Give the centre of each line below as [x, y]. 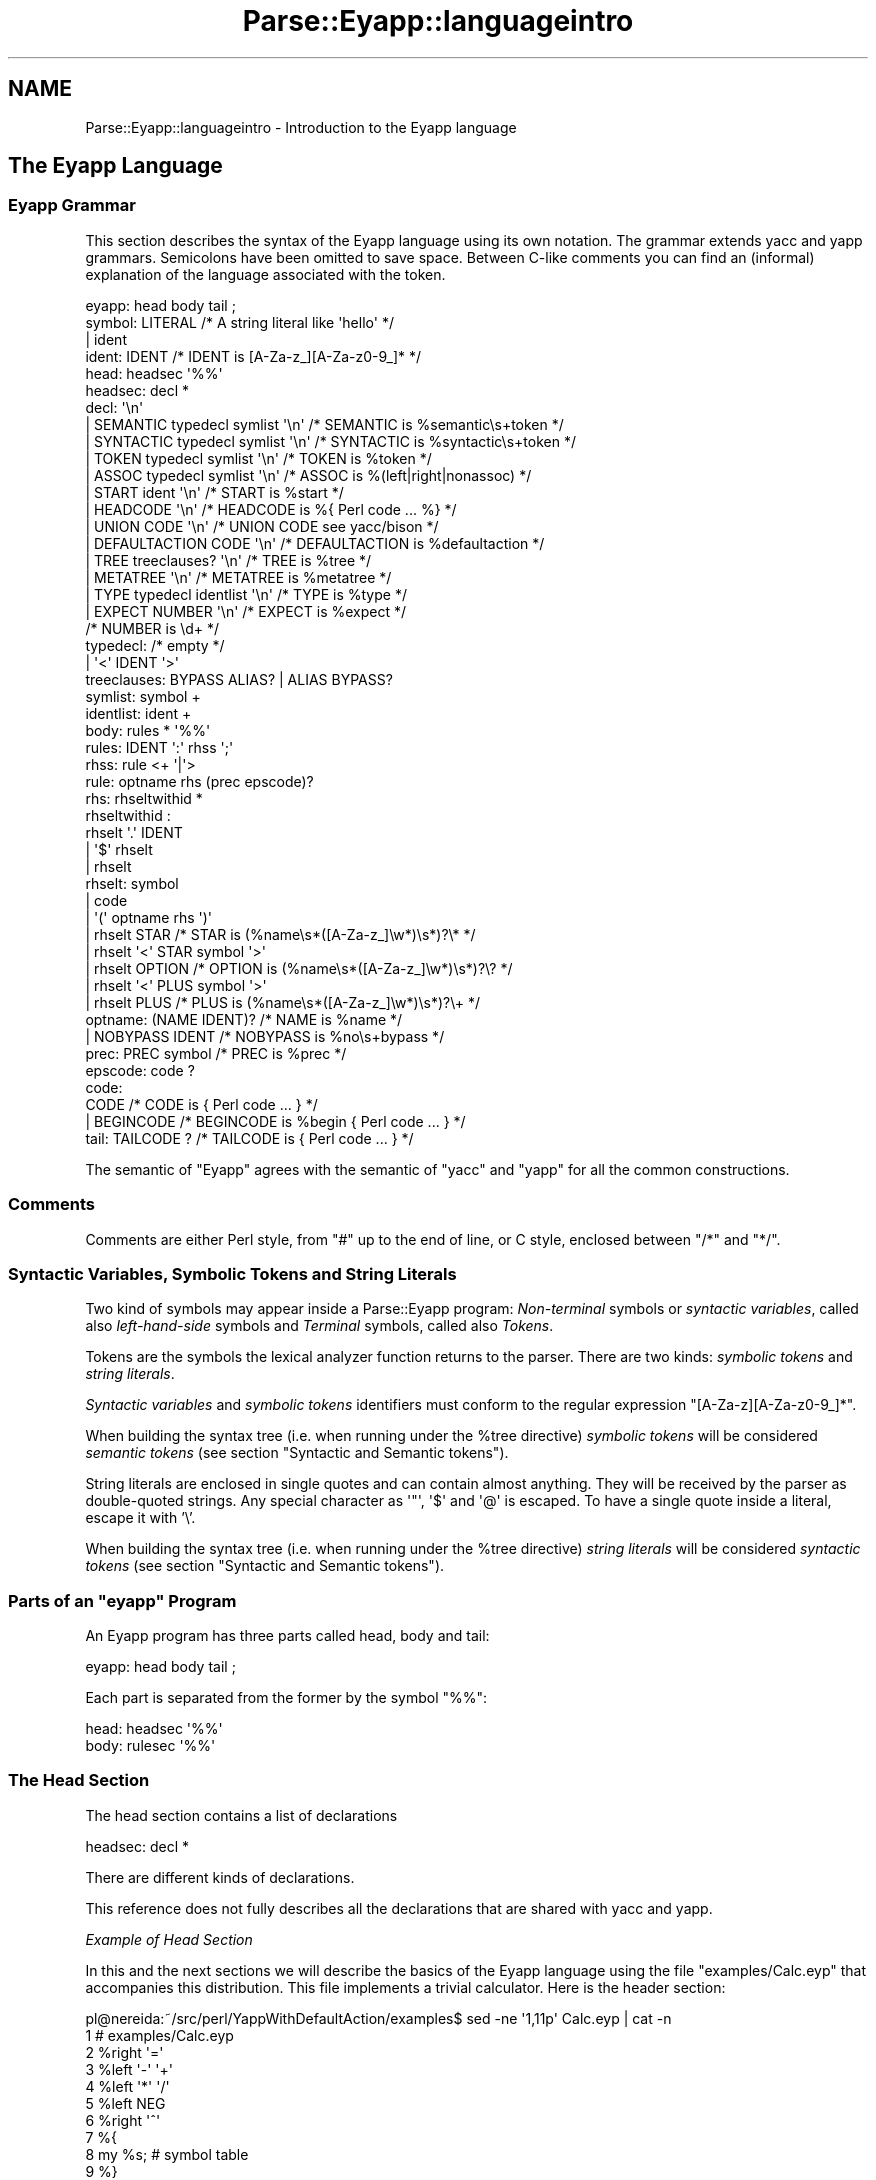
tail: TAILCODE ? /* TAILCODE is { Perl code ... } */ [249, 1138]
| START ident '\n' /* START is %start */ [214, 492]
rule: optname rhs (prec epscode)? [199, 781]
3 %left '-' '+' [129, 2069]
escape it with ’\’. [140, 1518]
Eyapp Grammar [72, 205]
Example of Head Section [169, 1939]
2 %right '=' [124, 2052]
